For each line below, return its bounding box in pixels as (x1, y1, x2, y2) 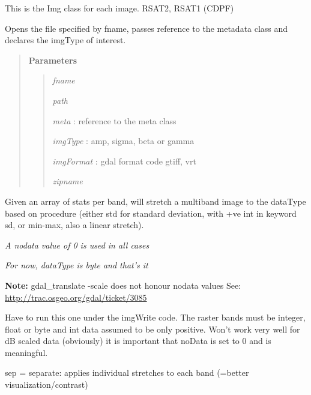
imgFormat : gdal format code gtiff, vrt (52, 154, 196, 167)
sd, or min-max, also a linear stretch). (5, 219, 144, 231)
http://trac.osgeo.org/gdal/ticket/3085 (5, 291, 147, 303)
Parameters (28, 53, 77, 66)
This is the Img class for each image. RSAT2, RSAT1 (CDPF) (5, 2, 234, 14)
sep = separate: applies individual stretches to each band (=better (5, 366, 249, 379)
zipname (52, 175, 83, 187)
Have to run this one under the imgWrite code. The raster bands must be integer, (5, 311, 306, 324)
